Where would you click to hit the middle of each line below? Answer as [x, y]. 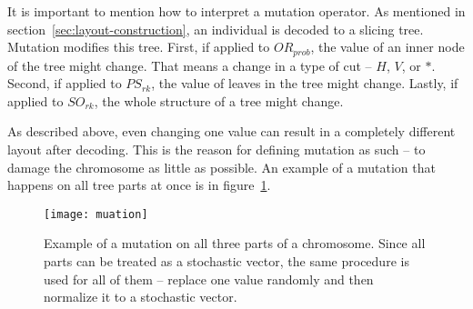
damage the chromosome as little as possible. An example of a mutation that [221, 167]
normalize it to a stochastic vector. [141, 297]
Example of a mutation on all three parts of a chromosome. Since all [235, 243]
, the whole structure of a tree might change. [219, 100]
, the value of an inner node [387, 47]
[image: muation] [96, 214]
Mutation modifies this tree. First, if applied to [139, 47]
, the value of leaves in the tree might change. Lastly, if [305, 83]
